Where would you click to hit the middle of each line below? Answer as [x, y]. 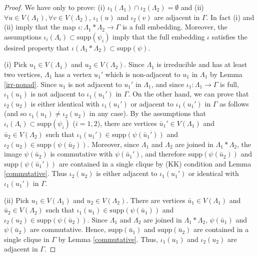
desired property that [37, 47]
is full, [229, 84]
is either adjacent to [127, 173]
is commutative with [81, 154]
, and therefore [163, 154]
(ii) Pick [16, 200]
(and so [15, 113]
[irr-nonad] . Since [30, 84]
